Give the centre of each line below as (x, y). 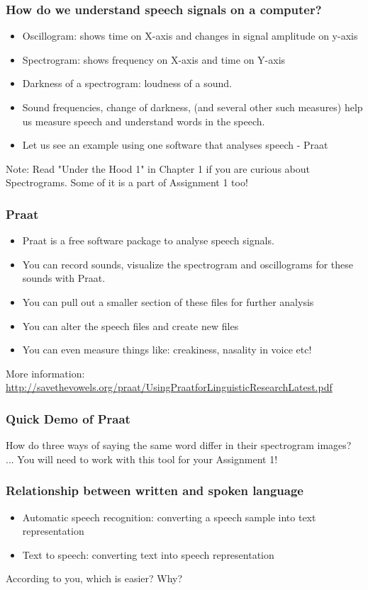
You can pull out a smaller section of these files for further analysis (168, 301)
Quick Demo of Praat (68, 418)
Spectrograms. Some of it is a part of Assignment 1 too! (127, 182)
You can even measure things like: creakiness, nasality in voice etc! (167, 350)
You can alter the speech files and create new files (130, 325)
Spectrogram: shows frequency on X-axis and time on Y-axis (154, 59)
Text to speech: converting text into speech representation (148, 554)
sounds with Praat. (64, 278)
